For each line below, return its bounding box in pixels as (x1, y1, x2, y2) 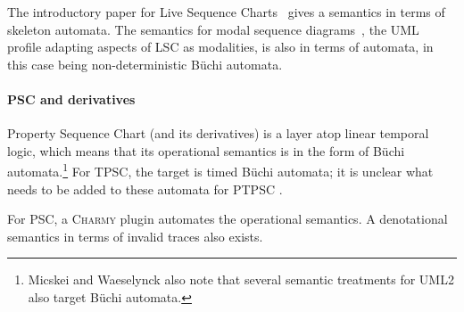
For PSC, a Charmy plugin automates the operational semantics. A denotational (7, 209, 448, 228)
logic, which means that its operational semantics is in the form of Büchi (7, 141, 405, 160)
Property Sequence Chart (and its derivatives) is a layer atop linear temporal (7, 124, 429, 143)
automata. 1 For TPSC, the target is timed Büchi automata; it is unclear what (7, 160, 434, 181)
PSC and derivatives (7, 89, 136, 108)
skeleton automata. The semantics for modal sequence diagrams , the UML (7, 20, 419, 38)
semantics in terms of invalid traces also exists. (7, 226, 263, 245)
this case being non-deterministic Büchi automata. (7, 54, 283, 73)
